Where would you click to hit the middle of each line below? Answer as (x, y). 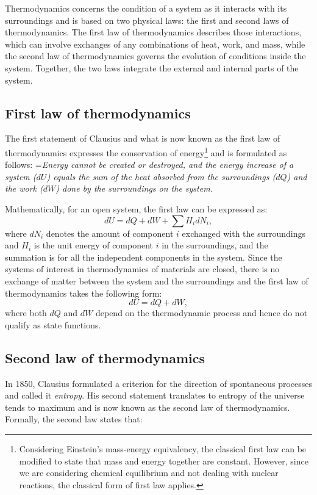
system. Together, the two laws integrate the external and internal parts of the (152, 67)
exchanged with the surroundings (244, 233)
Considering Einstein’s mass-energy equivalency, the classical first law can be (163, 448)
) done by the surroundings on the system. (134, 188)
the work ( (24, 188)
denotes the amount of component (110, 233)
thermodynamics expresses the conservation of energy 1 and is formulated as (146, 151)
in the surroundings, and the (215, 245)
